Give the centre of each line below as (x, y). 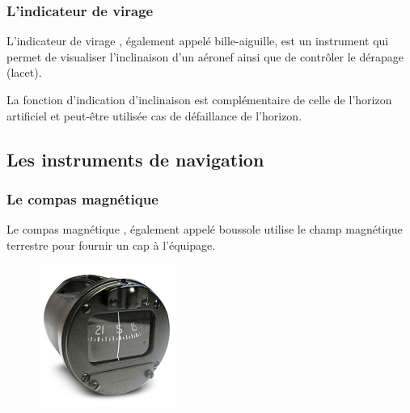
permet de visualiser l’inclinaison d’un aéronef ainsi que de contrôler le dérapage (205, 56)
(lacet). (24, 72)
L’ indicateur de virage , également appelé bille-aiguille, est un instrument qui (198, 41)
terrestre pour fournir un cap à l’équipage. (111, 244)
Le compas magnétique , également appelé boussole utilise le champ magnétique (205, 229)
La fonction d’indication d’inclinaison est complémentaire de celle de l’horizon (199, 99)
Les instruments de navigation (135, 159)
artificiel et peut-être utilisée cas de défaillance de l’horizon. (154, 115)
